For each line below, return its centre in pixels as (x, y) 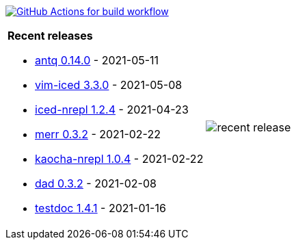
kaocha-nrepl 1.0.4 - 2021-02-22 (119, 159)
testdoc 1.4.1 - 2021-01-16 (100, 208)
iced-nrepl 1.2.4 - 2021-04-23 (112, 109)
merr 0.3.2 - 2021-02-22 (98, 134)
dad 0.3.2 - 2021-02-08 (96, 183)
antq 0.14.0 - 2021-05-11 (97, 60)
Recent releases (50, 36)
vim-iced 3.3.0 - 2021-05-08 (109, 85)
